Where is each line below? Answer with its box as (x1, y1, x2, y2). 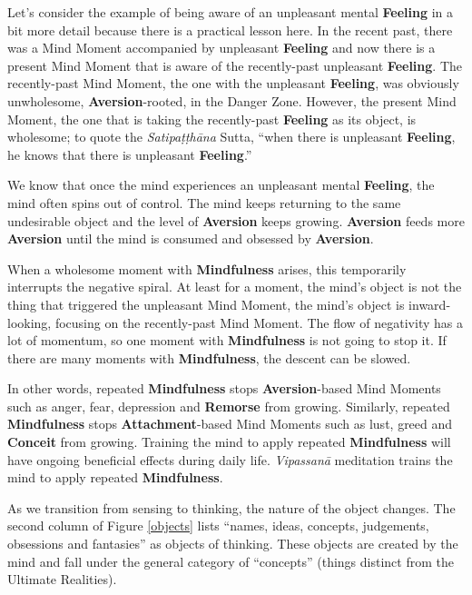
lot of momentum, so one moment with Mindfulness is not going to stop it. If (7, 331, 447, 350)
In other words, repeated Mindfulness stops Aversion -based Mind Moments (7, 379, 441, 398)
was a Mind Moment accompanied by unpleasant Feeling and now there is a (7, 38, 436, 57)
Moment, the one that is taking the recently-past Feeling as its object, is (7, 109, 417, 128)
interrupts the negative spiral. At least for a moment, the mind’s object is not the (7, 277, 462, 296)
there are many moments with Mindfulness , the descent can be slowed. (7, 348, 411, 367)
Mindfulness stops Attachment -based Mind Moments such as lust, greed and (7, 414, 453, 433)
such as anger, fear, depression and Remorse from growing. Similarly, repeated (7, 396, 450, 415)
